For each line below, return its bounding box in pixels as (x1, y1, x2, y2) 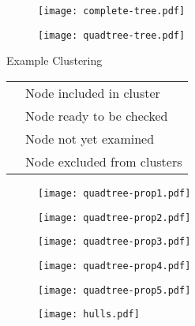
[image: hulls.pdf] (38, 309, 140, 320)
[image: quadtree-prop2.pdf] (38, 212, 191, 223)
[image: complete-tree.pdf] (38, 6, 186, 17)
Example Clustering (6, 52, 103, 69)
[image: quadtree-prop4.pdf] (38, 260, 191, 272)
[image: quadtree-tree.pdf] (38, 29, 186, 41)
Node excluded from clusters (25, 152, 182, 170)
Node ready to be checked (25, 106, 168, 125)
